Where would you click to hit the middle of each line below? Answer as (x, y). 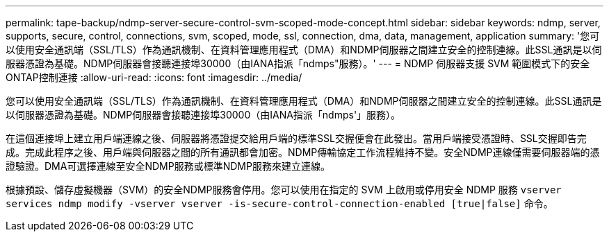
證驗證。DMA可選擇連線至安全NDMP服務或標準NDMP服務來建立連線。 (168, 166)
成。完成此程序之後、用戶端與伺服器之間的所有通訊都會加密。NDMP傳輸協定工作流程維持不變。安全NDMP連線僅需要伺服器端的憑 (303, 152)
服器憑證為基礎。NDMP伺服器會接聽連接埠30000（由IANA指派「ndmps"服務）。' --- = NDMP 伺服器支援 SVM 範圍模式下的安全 (298, 63)
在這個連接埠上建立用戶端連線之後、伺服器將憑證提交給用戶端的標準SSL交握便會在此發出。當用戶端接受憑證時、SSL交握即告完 (296, 138)
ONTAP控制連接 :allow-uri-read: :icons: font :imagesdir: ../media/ (154, 77)
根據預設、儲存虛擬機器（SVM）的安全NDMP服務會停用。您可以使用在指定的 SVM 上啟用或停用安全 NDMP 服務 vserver (284, 190)
